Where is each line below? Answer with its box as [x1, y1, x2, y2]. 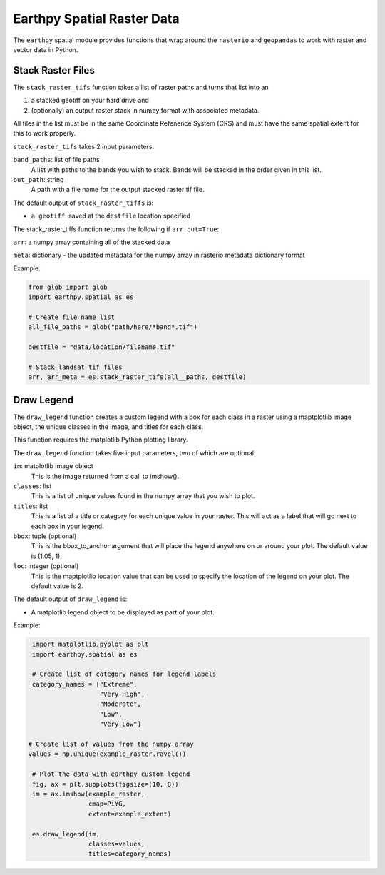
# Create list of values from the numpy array [28, 740, 194, 749]
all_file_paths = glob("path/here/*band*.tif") [28, 323, 197, 331]
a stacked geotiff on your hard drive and [31, 96, 150, 105]
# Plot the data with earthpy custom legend [32, 770, 190, 778]
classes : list [13, 482, 52, 490]
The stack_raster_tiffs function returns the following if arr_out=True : [13, 225, 220, 233]
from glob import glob [28, 283, 108, 291]
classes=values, [88, 839, 145, 848]
